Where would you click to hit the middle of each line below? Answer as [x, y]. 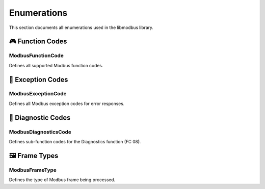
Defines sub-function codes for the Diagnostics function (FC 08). [75, 142]
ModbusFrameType [33, 170]
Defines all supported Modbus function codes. [56, 65]
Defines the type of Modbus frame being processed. [62, 180]
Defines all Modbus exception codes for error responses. [67, 104]
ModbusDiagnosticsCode [40, 132]
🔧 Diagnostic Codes [40, 118]
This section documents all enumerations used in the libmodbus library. [81, 27]
